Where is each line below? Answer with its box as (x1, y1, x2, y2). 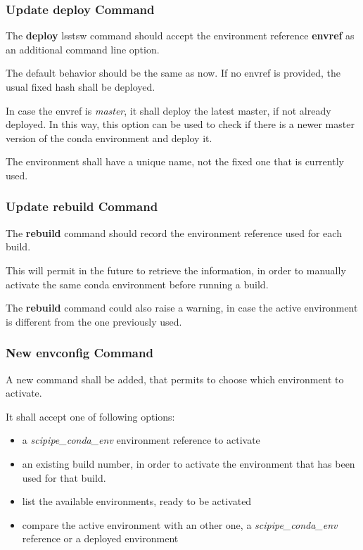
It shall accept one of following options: (6, 409, 175, 423)
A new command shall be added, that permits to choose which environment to (6, 371, 344, 386)
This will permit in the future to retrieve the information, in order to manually (6, 262, 346, 277)
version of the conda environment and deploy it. (6, 130, 212, 145)
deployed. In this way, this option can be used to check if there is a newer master (6, 117, 355, 132)
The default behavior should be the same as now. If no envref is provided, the (6, 65, 341, 80)
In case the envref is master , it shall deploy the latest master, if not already (6, 103, 331, 117)
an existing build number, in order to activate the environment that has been (22, 456, 355, 471)
